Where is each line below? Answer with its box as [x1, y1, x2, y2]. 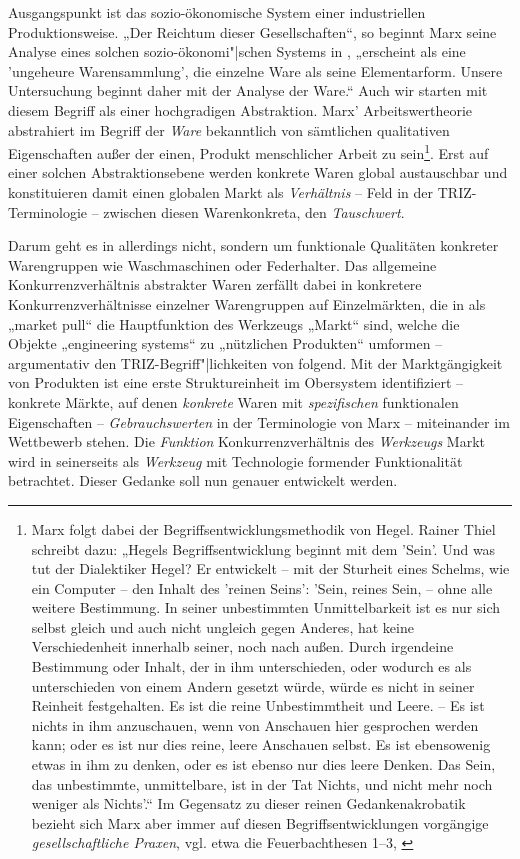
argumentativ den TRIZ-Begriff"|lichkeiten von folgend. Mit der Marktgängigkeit [8, 352, 503, 373]
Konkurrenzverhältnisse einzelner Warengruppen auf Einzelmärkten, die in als [8, 293, 486, 314]
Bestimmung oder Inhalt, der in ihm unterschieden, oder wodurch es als [31, 656, 472, 677]
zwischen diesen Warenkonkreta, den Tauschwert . [103, 201, 405, 222]
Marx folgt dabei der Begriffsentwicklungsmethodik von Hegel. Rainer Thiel [31, 518, 496, 539]
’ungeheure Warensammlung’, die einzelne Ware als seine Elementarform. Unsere [8, 60, 503, 81]
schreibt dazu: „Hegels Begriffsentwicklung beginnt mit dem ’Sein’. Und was [31, 538, 496, 559]
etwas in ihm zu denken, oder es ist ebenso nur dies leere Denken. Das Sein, [31, 754, 496, 775]
